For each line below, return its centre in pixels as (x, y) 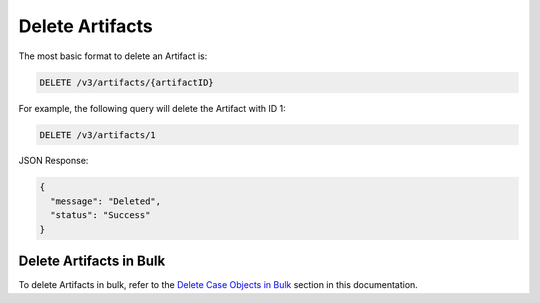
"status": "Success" (100, 215)
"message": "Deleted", (106, 201)
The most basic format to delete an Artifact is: (113, 56)
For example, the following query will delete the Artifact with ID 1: (152, 108)
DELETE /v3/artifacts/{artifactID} (126, 82)
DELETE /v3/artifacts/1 (98, 134)
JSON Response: (53, 161)
